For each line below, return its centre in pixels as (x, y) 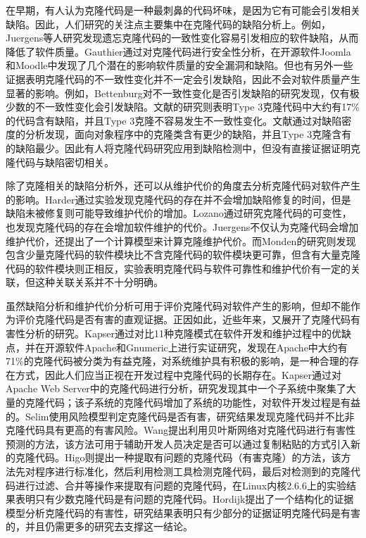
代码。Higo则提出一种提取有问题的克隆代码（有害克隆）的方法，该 (188, 457)
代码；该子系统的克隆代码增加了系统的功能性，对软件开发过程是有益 (202, 402)
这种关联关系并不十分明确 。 (99, 282)
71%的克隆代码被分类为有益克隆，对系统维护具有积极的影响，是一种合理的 (177, 361)
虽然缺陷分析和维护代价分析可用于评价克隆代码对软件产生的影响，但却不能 (178, 305)
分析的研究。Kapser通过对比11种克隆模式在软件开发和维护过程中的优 (183, 333)
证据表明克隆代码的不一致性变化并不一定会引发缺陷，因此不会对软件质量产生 (183, 79)
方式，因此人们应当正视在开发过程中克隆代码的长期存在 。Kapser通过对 (178, 374)
